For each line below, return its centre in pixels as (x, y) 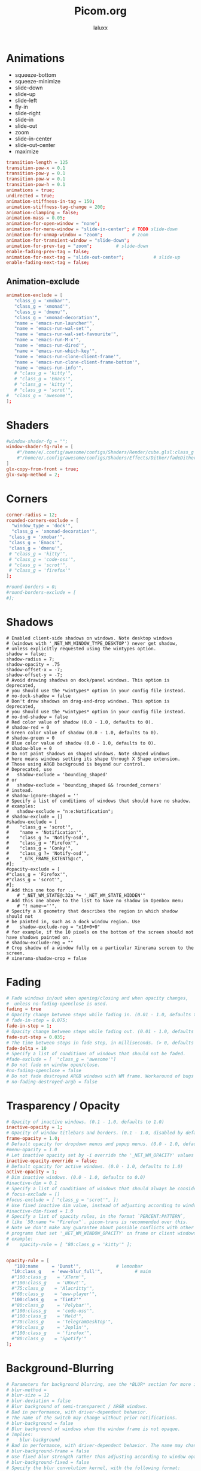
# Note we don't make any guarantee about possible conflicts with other (100, 1228)
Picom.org (100, 11)
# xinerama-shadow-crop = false (46, 958)
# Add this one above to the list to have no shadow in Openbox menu (95, 900)
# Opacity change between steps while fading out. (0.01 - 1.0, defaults (100, 1031)
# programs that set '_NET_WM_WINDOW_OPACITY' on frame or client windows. (103, 1233)
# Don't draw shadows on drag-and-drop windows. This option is (88, 701)
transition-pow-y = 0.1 (36, 173)
